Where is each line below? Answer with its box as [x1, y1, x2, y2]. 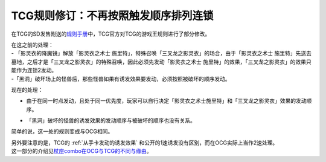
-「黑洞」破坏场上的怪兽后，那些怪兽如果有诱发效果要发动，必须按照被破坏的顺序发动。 [11, 75, 231, 82]
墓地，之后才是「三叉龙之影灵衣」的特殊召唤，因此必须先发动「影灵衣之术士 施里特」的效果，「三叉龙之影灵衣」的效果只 [11, 58, 312, 65]
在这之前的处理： [11, 41, 54, 48]
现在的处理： [11, 86, 43, 93]
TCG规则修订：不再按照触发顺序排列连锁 [11, 9, 214, 22]
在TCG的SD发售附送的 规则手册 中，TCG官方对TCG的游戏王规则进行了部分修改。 [11, 30, 211, 37]
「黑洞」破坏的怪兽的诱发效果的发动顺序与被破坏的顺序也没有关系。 [26, 117, 196, 124]
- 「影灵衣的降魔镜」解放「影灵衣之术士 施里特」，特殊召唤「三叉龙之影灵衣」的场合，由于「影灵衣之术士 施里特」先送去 [11, 50, 312, 57]
